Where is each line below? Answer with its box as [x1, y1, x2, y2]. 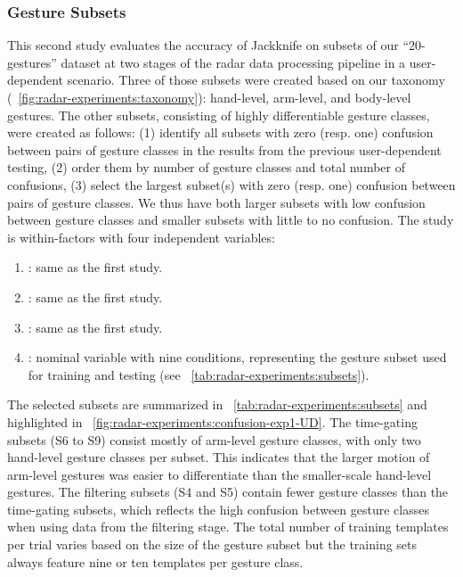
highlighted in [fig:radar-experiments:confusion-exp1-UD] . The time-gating [7, 412, 418, 431]
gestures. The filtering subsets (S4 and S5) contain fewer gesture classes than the [7, 482, 449, 501]
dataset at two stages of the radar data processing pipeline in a [61, 53, 406, 71]
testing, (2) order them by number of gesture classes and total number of [7, 158, 406, 177]
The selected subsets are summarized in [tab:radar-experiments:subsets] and [7, 395, 427, 414]
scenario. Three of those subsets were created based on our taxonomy [67, 70, 445, 89]
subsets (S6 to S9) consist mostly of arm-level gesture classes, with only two [7, 430, 421, 449]
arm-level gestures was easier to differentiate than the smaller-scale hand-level [7, 465, 432, 483]
